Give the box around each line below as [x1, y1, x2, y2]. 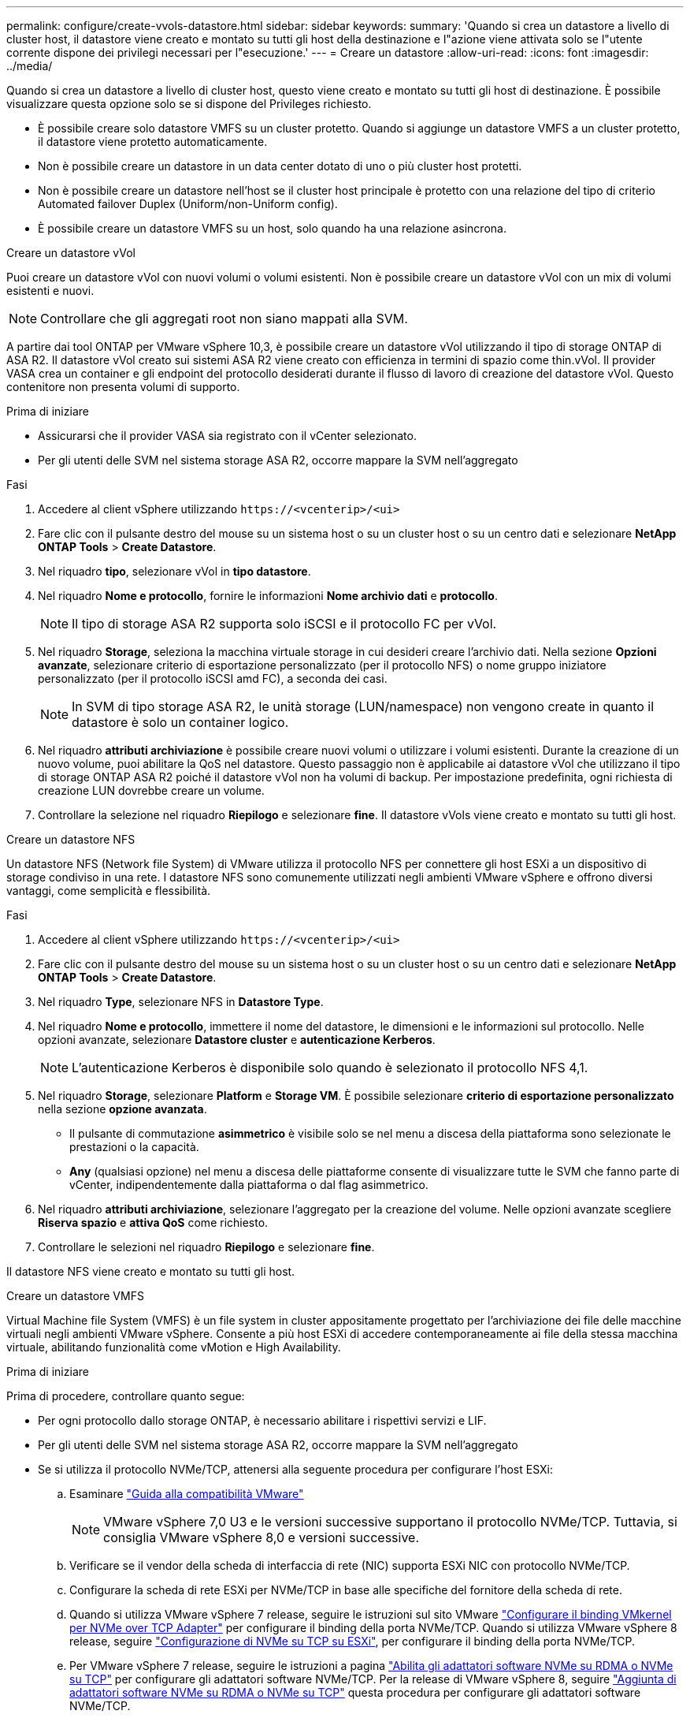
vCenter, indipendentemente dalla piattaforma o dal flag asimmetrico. [69, 1178, 428, 1191]
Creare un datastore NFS [6, 833, 135, 846]
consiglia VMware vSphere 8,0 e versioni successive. [103, 1530, 420, 1545]
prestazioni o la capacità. [69, 1140, 199, 1153]
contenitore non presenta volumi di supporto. [6, 380, 240, 393]
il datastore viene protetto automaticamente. [38, 135, 268, 148]
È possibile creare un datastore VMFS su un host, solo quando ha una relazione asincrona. [38, 222, 506, 235]
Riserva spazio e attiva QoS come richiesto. [38, 1216, 269, 1229]
